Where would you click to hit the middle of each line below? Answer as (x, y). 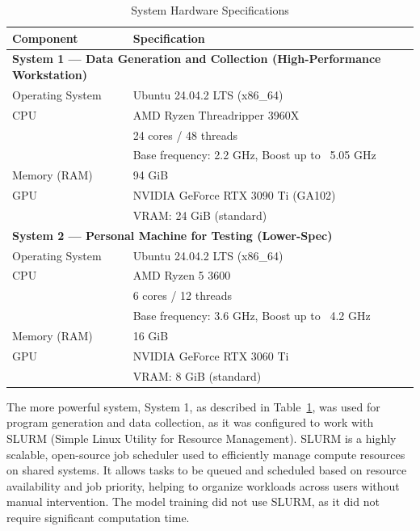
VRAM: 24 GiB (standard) (200, 215)
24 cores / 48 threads (185, 135)
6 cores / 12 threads (183, 295)
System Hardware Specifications (210, 10)
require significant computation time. (98, 517)
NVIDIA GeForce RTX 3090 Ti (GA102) (234, 195)
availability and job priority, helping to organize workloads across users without (203, 485)
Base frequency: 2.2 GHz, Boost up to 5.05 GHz (254, 155)
